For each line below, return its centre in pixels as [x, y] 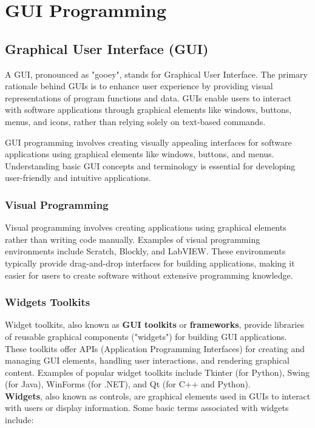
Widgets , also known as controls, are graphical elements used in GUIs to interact [158, 396]
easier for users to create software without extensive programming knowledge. [149, 275]
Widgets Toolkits [48, 302]
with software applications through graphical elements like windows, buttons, [148, 110]
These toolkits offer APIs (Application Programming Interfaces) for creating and [155, 348]
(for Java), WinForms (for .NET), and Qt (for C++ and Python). [128, 384]
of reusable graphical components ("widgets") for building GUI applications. [146, 336]
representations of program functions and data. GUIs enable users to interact [148, 97]
